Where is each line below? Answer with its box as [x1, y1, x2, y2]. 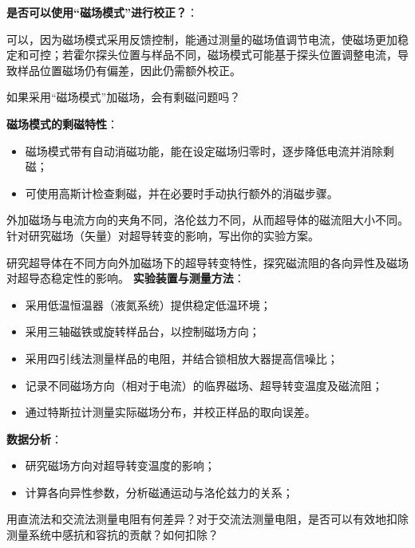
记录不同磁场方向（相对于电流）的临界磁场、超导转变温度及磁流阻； [25, 377, 383, 393]
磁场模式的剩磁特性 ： [6, 115, 118, 132]
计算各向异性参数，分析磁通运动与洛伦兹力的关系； [25, 483, 294, 500]
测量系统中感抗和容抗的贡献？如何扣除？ [6, 526, 219, 543]
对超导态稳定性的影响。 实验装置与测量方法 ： [6, 270, 245, 286]
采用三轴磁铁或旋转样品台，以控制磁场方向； [25, 323, 260, 340]
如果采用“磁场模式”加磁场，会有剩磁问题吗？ [6, 89, 241, 105]
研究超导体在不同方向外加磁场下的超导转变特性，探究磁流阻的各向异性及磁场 [6, 254, 409, 270]
